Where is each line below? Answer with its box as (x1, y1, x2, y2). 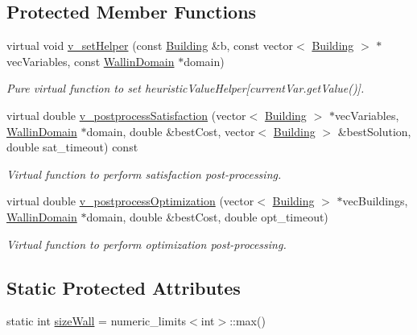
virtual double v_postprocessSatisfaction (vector (6, 106, 246, 123)
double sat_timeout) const (6, 139, 138, 155)
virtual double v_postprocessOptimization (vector (6, 192, 254, 209)
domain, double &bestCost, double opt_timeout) (86, 208, 328, 225)
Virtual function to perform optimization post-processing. (6, 235, 287, 252)
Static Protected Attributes (6, 275, 241, 300)
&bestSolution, (337, 122, 411, 139)
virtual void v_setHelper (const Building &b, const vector (6, 37, 294, 54)
